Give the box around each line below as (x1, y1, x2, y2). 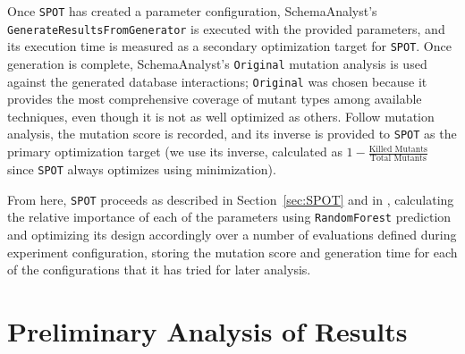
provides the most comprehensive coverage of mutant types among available (7, 89, 422, 108)
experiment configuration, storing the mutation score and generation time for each (7, 242, 458, 261)
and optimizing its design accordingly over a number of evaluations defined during (7, 224, 457, 243)
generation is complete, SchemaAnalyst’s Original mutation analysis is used (7, 54, 427, 72)
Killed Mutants (368, 144, 427, 154)
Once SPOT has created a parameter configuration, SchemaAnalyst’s (7, 2, 377, 20)
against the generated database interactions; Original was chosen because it (7, 72, 427, 90)
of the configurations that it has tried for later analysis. (7, 260, 311, 279)
